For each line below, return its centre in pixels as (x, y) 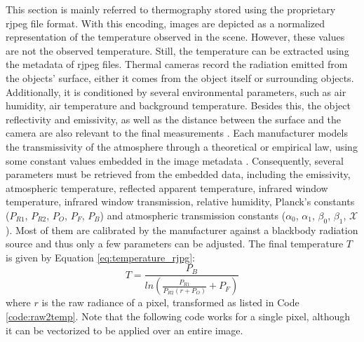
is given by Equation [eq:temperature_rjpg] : (100, 257)
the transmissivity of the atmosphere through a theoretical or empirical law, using (182, 146)
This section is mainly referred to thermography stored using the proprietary (171, 9)
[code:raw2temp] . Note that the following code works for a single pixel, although (178, 316)
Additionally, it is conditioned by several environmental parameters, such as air (176, 91)
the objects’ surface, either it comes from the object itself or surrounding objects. (180, 77)
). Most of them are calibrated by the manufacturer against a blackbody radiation (182, 230)
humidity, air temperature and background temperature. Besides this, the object (178, 105)
